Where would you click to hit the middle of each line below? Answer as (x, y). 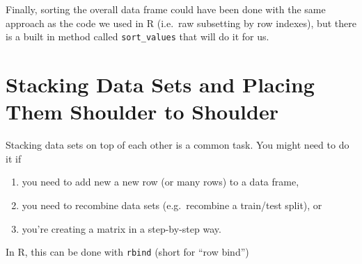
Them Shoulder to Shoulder (142, 112)
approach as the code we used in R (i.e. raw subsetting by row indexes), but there (181, 23)
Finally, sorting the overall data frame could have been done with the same (166, 9)
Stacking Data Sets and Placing (160, 84)
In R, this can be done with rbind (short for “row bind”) (127, 252)
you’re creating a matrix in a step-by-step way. (121, 228)
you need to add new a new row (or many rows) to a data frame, (160, 182)
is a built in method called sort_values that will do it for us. (137, 36)
